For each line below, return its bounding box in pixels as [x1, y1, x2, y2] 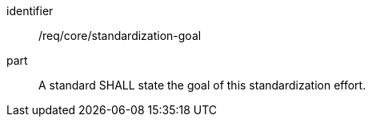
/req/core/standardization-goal [38, 29, 202, 42]
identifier [6, 4, 54, 18]
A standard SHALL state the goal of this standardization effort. [38, 78, 366, 92]
